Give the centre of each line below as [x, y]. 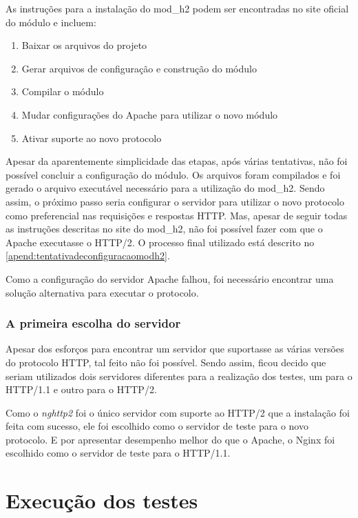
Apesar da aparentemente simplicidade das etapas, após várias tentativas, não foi [177, 161]
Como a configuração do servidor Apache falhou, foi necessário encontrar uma [170, 278]
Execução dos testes [102, 500]
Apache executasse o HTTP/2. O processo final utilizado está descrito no [160, 242]
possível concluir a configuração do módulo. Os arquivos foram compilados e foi [173, 174]
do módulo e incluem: [51, 22]
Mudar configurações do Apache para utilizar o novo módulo [150, 114]
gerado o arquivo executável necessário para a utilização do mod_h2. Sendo [165, 188]
